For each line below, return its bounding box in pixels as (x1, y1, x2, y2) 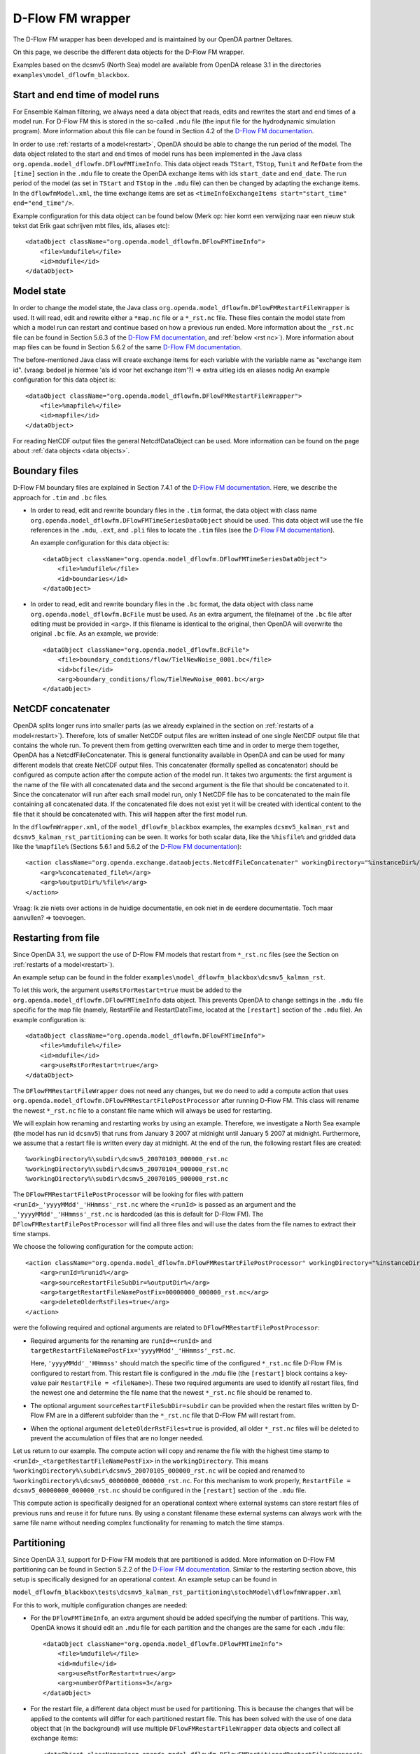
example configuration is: (13, 1015, 87, 1024)
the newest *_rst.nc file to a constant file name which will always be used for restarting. (13, 1106, 272, 1115)
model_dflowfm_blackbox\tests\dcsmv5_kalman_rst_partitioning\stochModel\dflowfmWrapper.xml (13, 1588, 342, 1596)
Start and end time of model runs (13, 88, 160, 101)
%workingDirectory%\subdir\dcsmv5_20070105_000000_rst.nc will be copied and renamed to (13, 1466, 305, 1475)
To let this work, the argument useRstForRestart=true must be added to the (13, 986, 242, 994)
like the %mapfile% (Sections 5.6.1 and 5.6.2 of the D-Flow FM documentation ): (13, 843, 241, 850)
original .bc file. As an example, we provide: (30, 629, 159, 638)
